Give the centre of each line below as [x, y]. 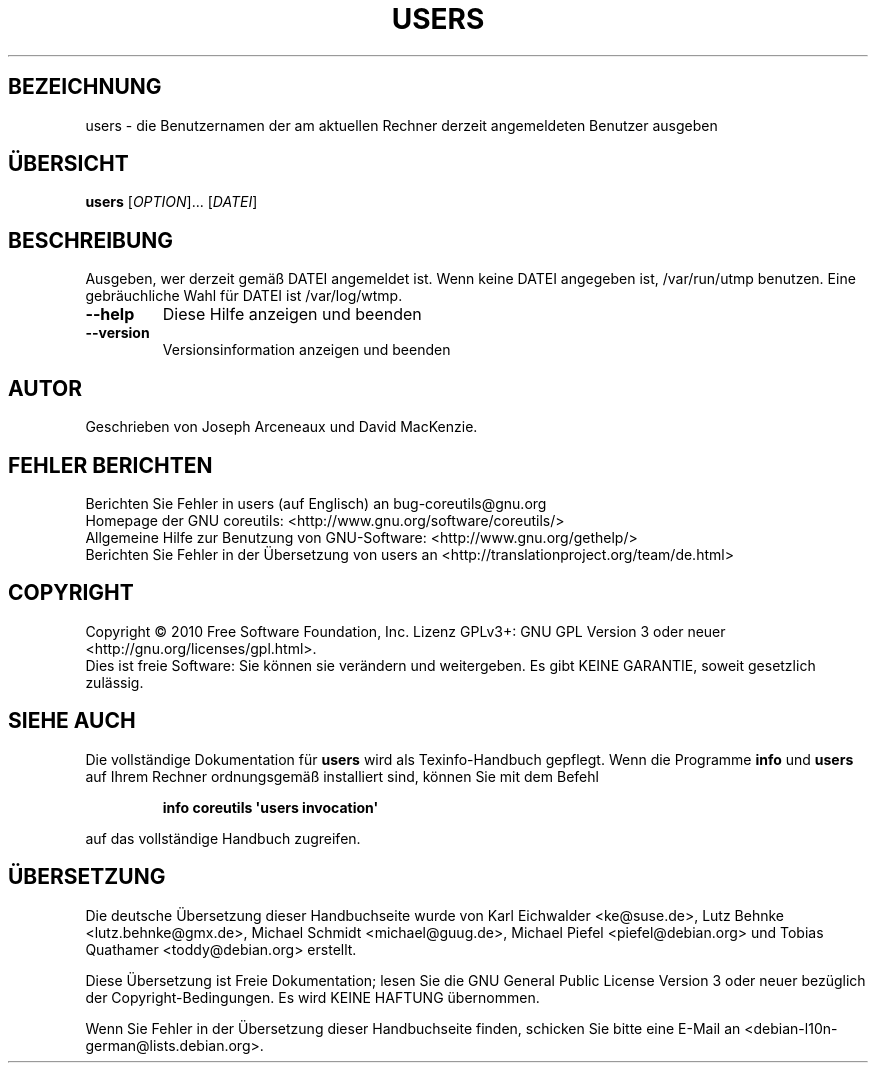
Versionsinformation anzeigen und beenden [306, 350]
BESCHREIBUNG [91, 240]
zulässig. [114, 682]
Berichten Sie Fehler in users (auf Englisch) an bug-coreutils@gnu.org [316, 503]
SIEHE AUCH [72, 721]
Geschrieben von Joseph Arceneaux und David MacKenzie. [281, 427]
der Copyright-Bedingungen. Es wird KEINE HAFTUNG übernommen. [312, 997]
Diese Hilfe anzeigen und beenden [292, 314]
